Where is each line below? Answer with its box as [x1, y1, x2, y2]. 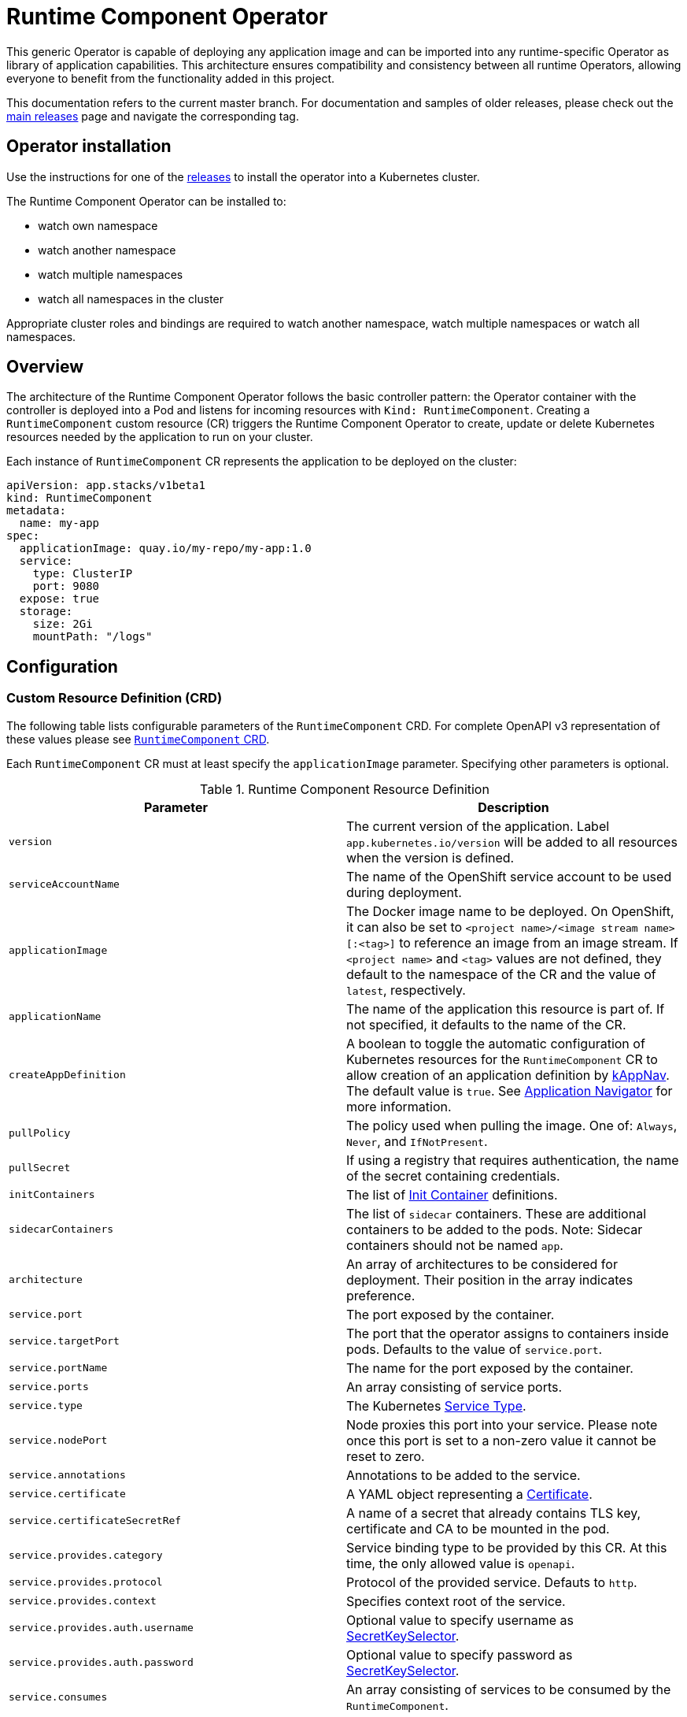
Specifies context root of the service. [346, 1593, 566, 1609]
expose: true [19, 592, 100, 606]
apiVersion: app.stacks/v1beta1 [6, 479, 205, 492]
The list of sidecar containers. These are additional [346, 1205, 647, 1222]
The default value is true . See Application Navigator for [346, 1082, 673, 1099]
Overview [6, 357, 84, 377]
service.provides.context [9, 1595, 157, 1608]
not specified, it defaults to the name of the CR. [346, 1016, 626, 1033]
